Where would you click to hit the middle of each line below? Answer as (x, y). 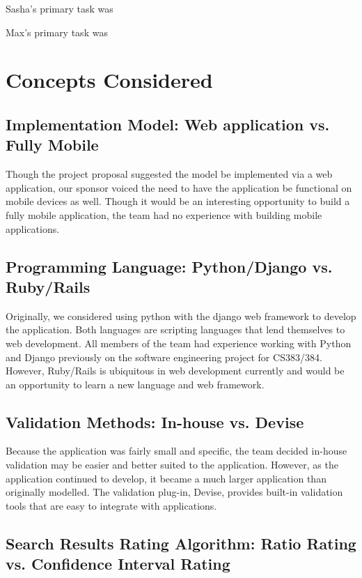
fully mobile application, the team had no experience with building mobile (164, 214)
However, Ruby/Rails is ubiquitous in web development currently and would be (175, 371)
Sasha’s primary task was (60, 8)
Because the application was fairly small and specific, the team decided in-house (176, 451)
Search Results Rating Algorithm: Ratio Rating (181, 543)
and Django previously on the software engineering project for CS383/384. (164, 357)
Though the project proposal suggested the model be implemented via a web (169, 174)
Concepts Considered (109, 80)
